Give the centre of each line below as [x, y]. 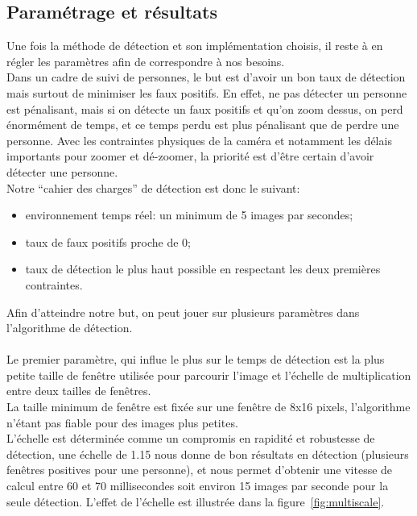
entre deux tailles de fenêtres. [79, 391]
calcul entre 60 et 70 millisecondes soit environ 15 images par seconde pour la [198, 486]
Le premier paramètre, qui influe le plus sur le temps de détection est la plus [196, 359]
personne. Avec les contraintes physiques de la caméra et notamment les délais [199, 140]
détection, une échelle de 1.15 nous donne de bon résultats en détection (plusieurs [208, 454]
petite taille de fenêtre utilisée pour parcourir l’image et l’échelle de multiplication [209, 375]
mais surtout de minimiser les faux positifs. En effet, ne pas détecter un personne [207, 92]
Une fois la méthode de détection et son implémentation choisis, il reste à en [195, 46]
